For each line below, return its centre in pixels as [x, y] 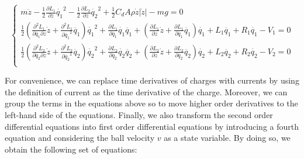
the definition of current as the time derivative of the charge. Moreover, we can [146, 91]
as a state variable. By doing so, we [227, 138]
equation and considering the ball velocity [80, 138]
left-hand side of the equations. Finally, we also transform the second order [139, 114]
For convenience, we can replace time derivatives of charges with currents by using [152, 80]
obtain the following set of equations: [71, 149]
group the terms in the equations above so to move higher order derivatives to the [151, 103]
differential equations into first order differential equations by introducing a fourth [152, 126]
